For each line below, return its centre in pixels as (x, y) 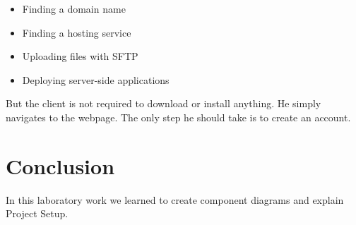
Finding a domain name (74, 8)
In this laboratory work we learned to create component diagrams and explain (175, 199)
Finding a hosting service (77, 32)
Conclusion (60, 165)
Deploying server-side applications (96, 79)
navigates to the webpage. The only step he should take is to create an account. (178, 117)
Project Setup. (37, 213)
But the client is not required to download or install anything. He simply (164, 103)
